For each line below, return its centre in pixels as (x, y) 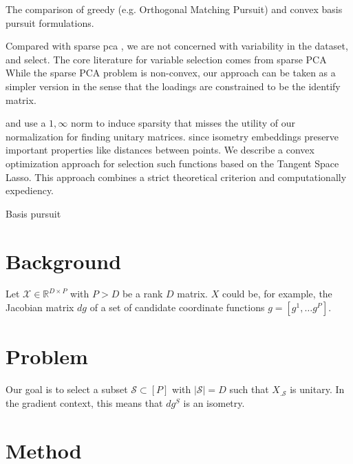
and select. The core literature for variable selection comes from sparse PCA (166, 59)
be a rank (142, 294)
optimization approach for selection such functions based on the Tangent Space (172, 163)
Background (64, 261)
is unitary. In (317, 389)
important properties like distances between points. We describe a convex (160, 150)
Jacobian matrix (40, 307)
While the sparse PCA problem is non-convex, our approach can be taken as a (171, 73)
